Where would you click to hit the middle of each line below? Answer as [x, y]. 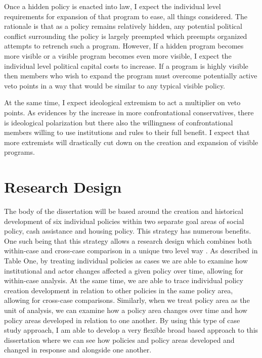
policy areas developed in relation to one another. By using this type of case [122, 320]
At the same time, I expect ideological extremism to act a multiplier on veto [122, 102]
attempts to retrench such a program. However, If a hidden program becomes [124, 46]
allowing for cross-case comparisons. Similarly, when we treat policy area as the [127, 300]
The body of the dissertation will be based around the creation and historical [124, 211]
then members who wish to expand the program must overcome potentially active [131, 76]
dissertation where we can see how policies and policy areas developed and [119, 340]
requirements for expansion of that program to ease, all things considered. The [126, 16]
